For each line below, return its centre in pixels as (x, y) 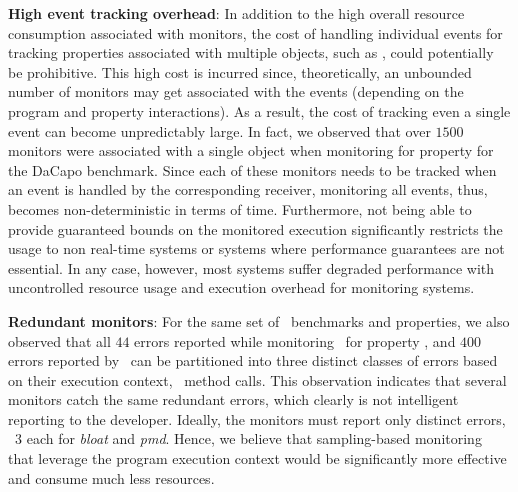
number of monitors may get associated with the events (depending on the (236, 91)
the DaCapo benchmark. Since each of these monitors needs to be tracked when (252, 169)
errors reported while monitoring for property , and (295, 340)
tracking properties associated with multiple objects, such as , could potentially (251, 52)
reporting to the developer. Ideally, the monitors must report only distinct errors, (257, 418)
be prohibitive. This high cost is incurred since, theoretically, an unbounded (240, 71)
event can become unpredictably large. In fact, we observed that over (219, 130)
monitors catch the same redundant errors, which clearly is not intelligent (233, 399)
